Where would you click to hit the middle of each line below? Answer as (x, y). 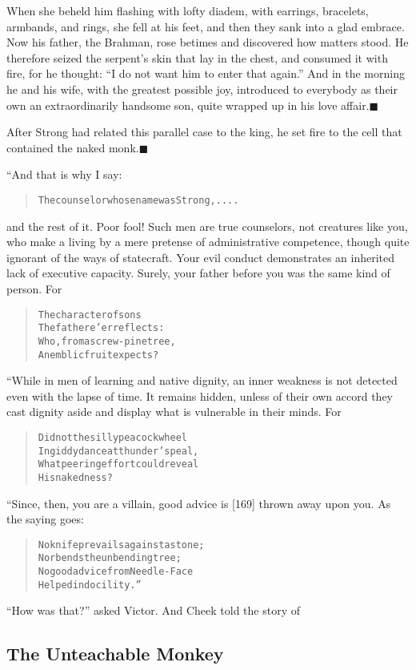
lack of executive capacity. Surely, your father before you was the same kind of (198, 273)
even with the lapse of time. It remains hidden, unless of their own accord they (200, 396)
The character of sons (90, 315)
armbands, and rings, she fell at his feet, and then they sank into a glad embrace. (206, 26)
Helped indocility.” (90, 585)
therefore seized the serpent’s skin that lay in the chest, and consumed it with (197, 57)
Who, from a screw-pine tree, (107, 341)
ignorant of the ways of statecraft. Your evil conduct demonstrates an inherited (201, 257)
